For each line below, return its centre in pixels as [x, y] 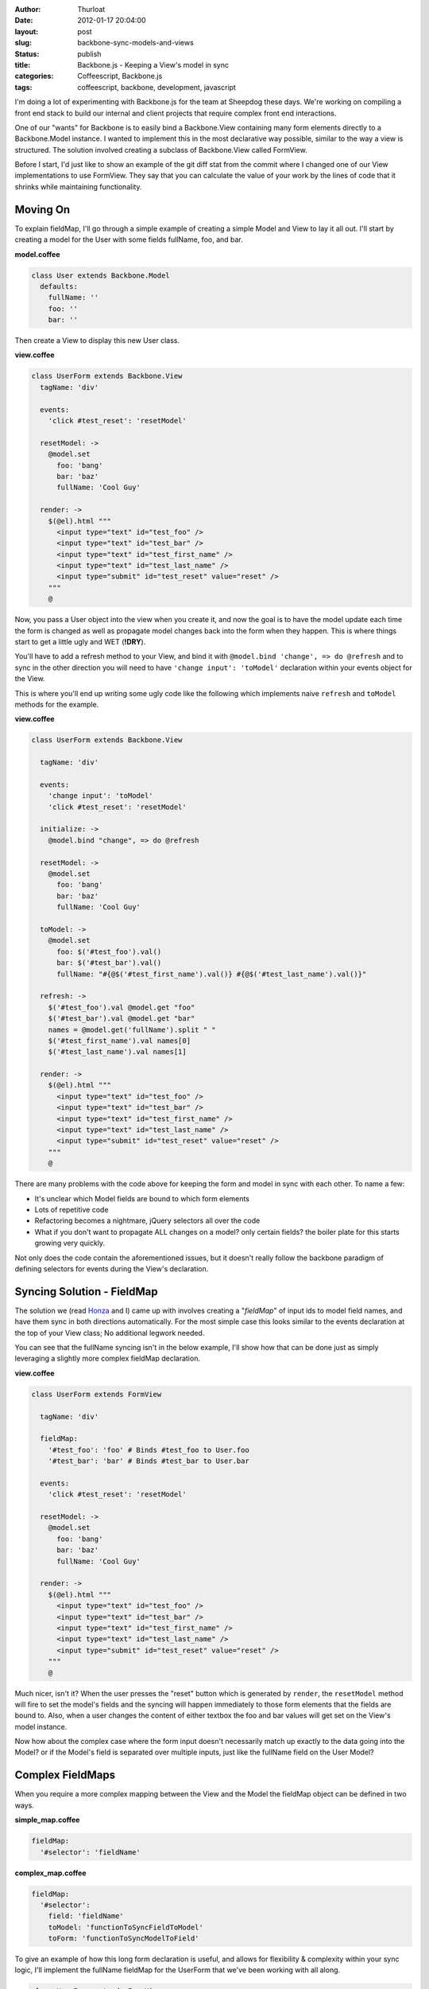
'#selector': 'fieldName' [90, 1852]
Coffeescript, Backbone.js [120, 76]
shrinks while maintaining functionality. [78, 186]
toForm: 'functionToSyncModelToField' [124, 1938]
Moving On [43, 210]
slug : [23, 43]
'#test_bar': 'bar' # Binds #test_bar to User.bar [149, 1461]
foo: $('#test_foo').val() [109, 952]
